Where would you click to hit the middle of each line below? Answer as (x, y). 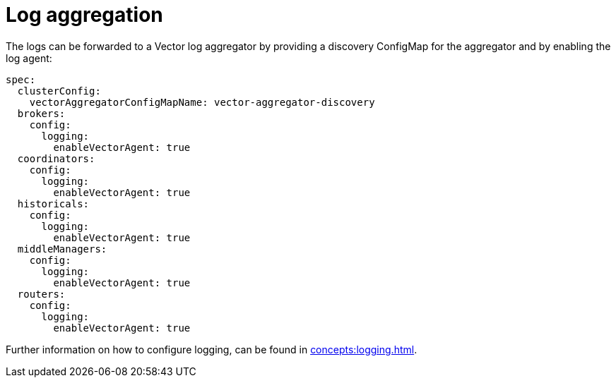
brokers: (41, 113)
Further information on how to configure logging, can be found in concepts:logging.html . (212, 349)
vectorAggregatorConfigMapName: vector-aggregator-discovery (202, 102)
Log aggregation (84, 15)
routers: (41, 294)
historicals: (53, 203)
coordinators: (56, 158)
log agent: (29, 58)
